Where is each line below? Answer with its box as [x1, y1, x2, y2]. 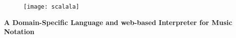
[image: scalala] [23, 3, 79, 11]
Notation [4, 26, 35, 37]
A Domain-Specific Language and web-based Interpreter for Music [4, 17, 233, 27]
